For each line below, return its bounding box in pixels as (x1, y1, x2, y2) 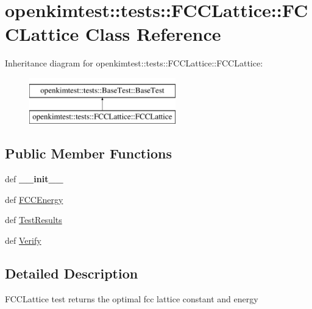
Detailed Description (5, 264, 138, 283)
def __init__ (5, 172, 63, 185)
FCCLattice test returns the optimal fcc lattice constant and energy (5, 292, 258, 305)
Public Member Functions (5, 144, 172, 163)
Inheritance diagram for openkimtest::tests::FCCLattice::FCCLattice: (5, 57, 263, 69)
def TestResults (5, 213, 62, 226)
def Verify (5, 234, 41, 247)
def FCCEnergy (5, 193, 63, 205)
